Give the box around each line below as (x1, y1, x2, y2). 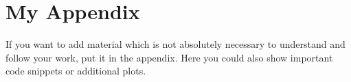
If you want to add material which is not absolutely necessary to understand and (5, 37, 346, 51)
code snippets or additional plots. (5, 64, 146, 78)
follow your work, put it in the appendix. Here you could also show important (5, 50, 333, 64)
